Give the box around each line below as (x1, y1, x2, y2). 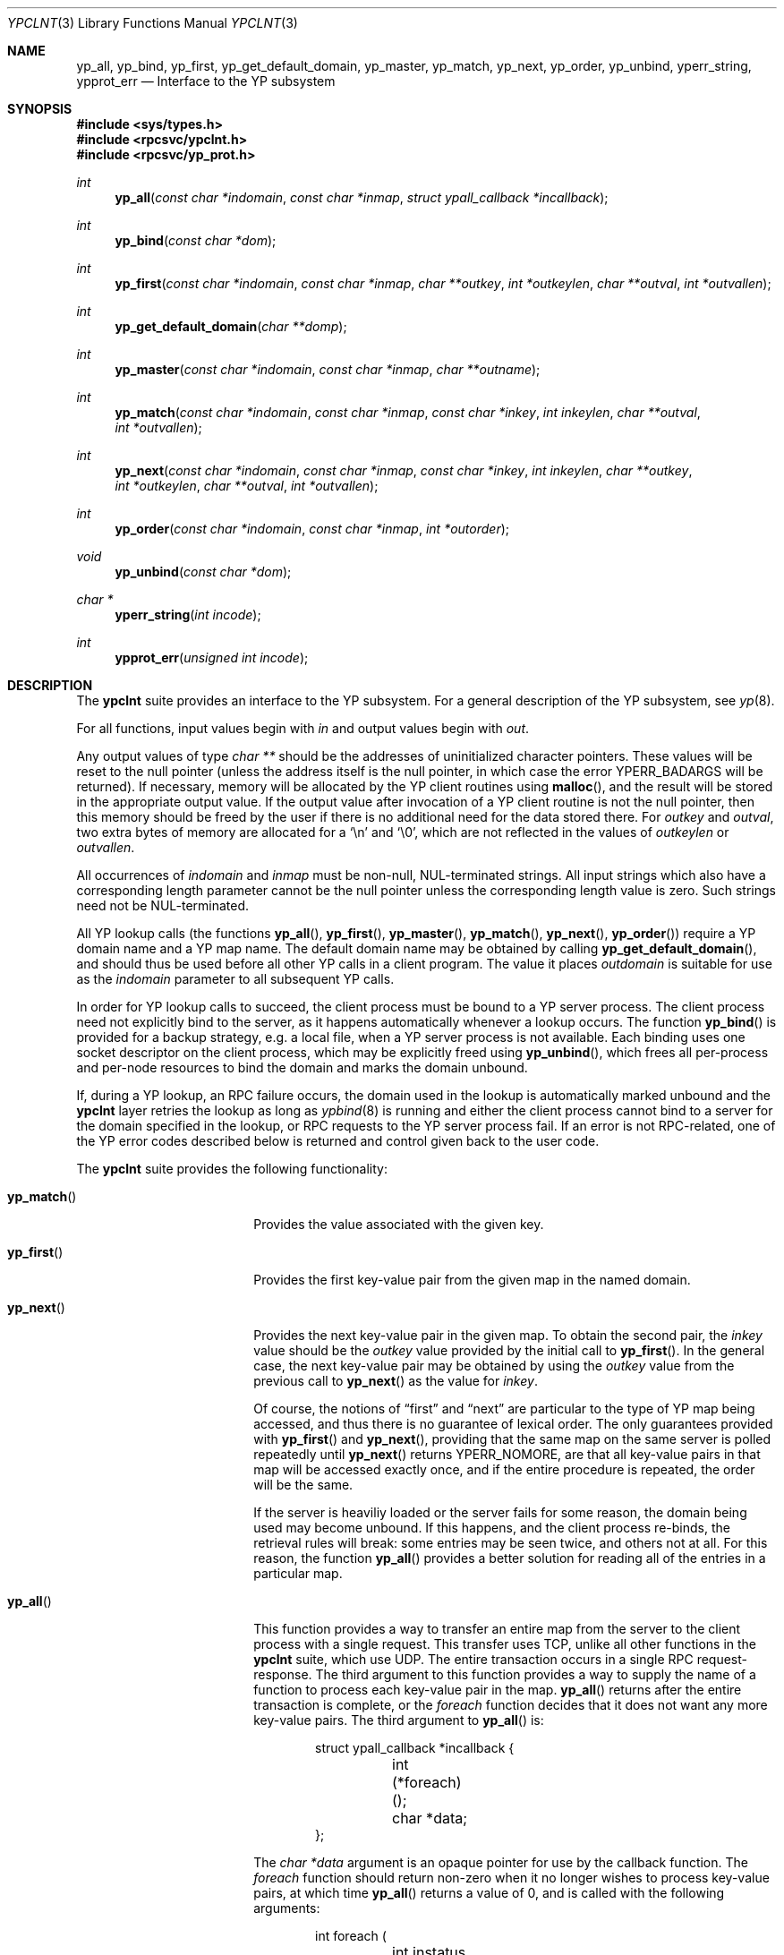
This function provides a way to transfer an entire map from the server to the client (253, 1621, 741, 1636)
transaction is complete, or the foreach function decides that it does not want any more (253, 1697, 768, 1712)
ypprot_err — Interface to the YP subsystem (76, 73, 336, 89)
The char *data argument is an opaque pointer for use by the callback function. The (253, 1855, 748, 1870)
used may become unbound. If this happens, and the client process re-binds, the (253, 1520, 730, 1535)
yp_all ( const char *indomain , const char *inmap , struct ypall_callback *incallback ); (115, 190, 609, 205)
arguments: (253, 1900, 320, 1916)
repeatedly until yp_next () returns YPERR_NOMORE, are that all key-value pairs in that (253, 1447, 761, 1462)
